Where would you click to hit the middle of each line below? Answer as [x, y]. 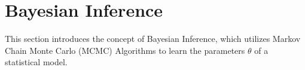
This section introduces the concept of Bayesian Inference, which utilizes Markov [153, 39]
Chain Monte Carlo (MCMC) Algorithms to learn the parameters [125, 50]
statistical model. [36, 62]
